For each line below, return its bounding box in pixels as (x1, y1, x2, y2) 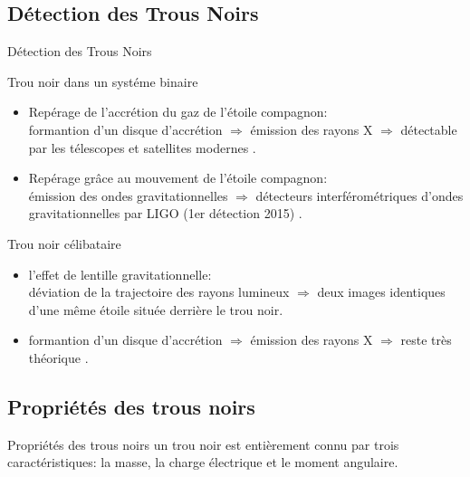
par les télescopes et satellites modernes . (28, 138, 256, 157)
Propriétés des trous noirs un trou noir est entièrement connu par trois (7, 434, 399, 453)
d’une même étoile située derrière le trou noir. (28, 300, 283, 319)
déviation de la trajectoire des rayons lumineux (28, 282, 290, 301)
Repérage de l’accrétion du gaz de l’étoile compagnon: (28, 102, 328, 121)
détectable (400, 119, 457, 138)
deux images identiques (317, 282, 446, 301)
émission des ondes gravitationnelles (28, 186, 228, 205)
